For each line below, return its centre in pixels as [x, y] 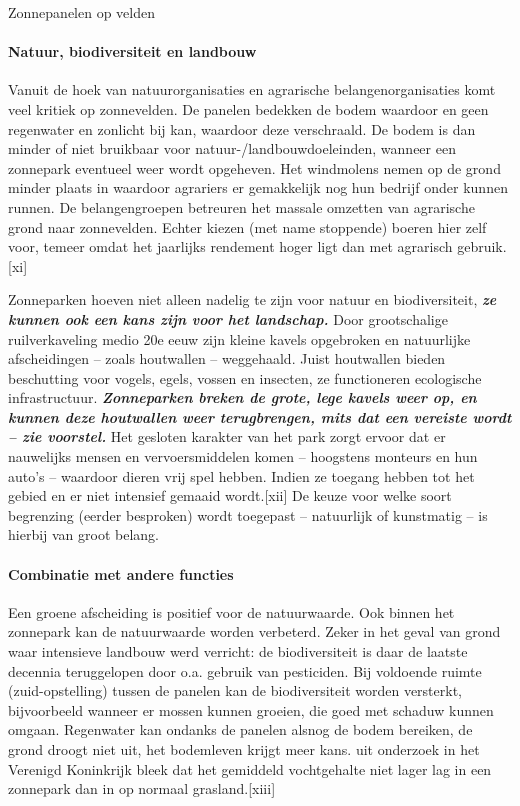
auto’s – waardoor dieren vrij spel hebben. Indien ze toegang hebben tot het [241, 475]
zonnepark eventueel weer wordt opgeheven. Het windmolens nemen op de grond [254, 167]
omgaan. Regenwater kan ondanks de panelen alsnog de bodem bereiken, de [240, 729]
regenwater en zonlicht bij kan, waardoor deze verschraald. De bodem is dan [242, 128]
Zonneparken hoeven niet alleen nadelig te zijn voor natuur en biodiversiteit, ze [252, 299]
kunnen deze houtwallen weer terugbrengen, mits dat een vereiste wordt [260, 416]
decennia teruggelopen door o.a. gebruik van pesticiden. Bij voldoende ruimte [245, 670]
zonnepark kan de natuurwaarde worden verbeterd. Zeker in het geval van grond [254, 631]
